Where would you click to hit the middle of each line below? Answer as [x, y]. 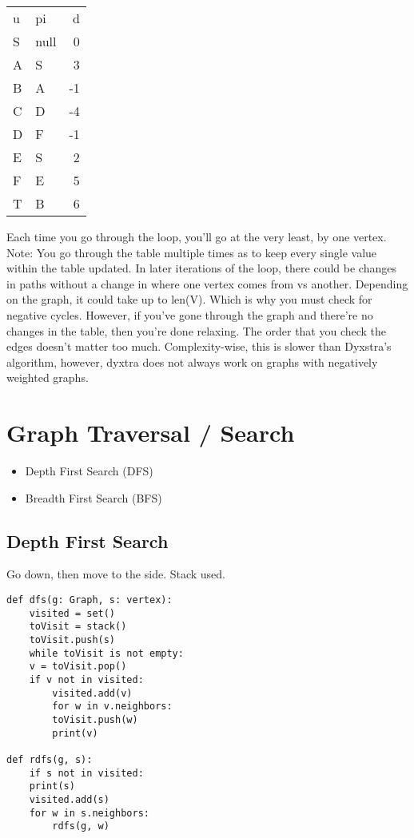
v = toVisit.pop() [78, 667]
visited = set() [72, 613]
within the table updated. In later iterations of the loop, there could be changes [201, 268]
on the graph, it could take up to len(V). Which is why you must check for [189, 299]
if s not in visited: [86, 773]
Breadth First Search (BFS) [94, 497]
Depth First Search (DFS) [89, 471]
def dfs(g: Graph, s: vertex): [90, 600]
